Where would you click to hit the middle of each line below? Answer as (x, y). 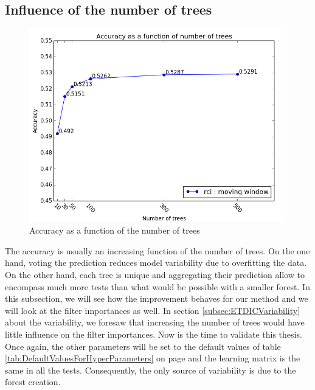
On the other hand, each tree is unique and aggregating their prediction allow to (155, 274)
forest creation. (33, 382)
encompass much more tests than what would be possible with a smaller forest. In (157, 286)
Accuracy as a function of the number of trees (115, 230)
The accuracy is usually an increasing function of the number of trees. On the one (157, 250)
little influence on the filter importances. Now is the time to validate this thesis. (154, 334)
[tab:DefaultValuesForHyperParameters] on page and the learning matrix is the (153, 358)
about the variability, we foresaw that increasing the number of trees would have (155, 322)
